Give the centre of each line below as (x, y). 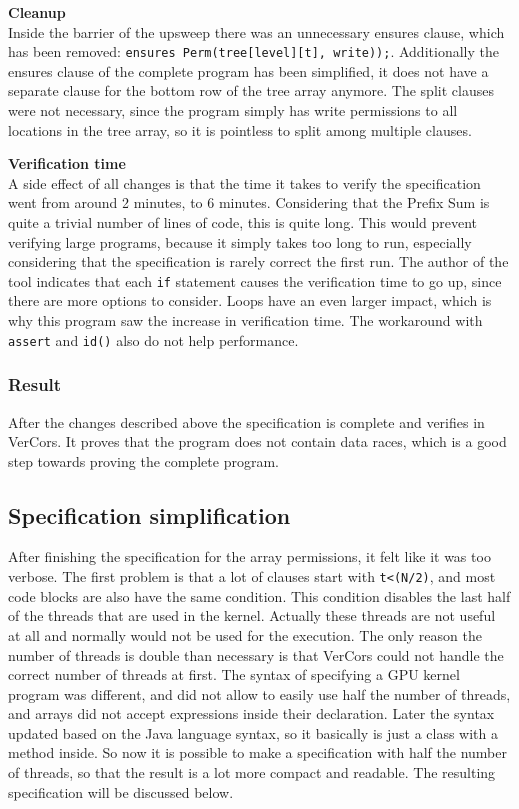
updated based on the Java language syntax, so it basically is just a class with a (253, 732)
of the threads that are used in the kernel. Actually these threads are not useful (252, 615)
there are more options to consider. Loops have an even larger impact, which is (250, 300)
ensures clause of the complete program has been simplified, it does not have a (248, 70)
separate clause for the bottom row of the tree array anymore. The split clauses (251, 90)
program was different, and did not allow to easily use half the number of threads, (259, 693)
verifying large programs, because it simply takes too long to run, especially (240, 241)
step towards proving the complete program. (143, 460)
